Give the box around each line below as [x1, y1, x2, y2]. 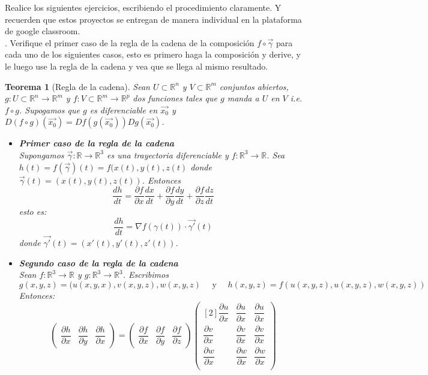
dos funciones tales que [133, 92, 218, 104]
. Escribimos [122, 268, 169, 281]
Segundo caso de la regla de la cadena [19, 256, 178, 269]
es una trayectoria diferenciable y [106, 148, 229, 161]
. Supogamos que [19, 103, 80, 116]
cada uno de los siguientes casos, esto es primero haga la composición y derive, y [5, 48, 301, 61]
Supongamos [19, 148, 64, 161]
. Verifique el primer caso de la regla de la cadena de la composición [5, 36, 255, 49]
